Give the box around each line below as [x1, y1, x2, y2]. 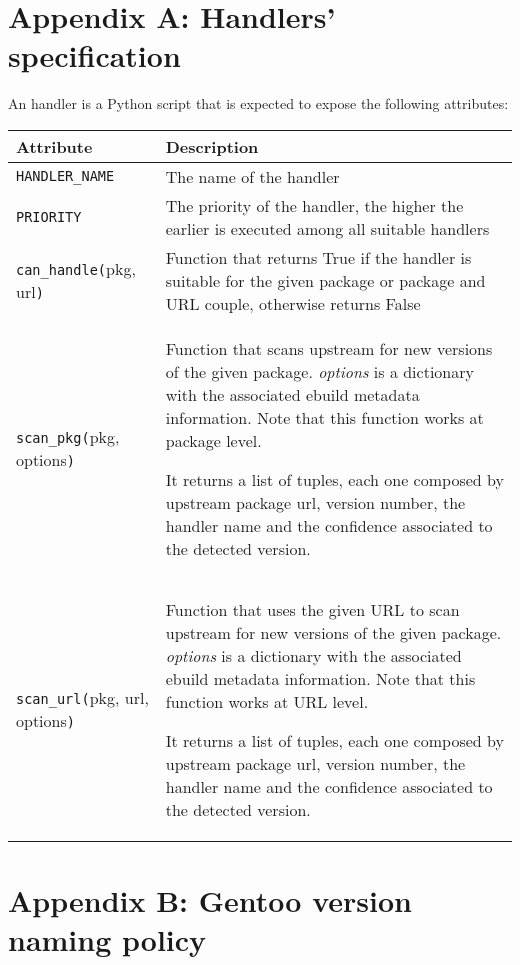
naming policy [8, 919, 207, 960]
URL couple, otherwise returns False [165, 291, 421, 315]
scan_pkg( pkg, [16, 425, 120, 449]
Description [165, 134, 259, 158]
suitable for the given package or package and [165, 268, 486, 292]
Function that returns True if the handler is [165, 245, 472, 269]
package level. [165, 428, 262, 452]
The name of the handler [165, 164, 340, 188]
